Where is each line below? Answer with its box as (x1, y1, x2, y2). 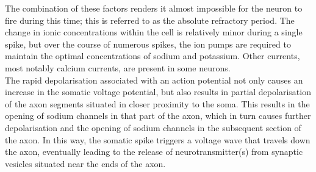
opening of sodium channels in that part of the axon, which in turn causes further (5, 109, 311, 122)
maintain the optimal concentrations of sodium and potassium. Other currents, (5, 49, 300, 62)
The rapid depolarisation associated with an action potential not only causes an (5, 73, 303, 86)
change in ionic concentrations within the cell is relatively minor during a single (5, 26, 303, 38)
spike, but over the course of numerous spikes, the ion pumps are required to (5, 37, 291, 50)
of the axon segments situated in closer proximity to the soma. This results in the (5, 97, 310, 110)
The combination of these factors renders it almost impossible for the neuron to (5, 2, 303, 14)
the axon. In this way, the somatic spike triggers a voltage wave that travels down (5, 133, 311, 146)
